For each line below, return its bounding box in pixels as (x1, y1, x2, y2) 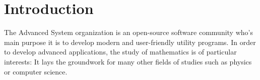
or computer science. (4, 66, 68, 76)
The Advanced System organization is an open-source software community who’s (4, 27, 253, 37)
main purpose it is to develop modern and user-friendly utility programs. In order (4, 36, 256, 47)
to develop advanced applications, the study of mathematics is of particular (4, 46, 237, 57)
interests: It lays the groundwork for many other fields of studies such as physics (4, 56, 252, 66)
